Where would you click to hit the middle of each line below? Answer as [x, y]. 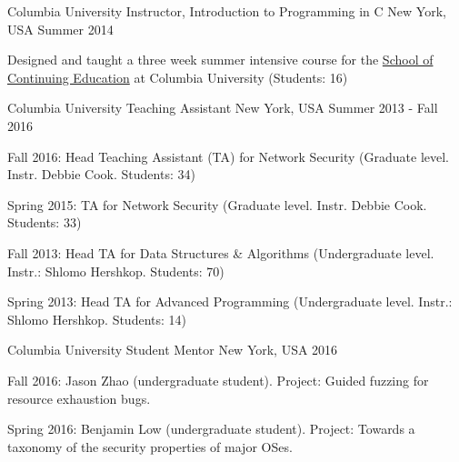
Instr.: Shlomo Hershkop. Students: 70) [116, 271]
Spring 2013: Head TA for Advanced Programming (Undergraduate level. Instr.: [230, 301]
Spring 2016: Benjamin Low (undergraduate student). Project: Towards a [211, 429]
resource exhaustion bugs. [79, 398]
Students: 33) [45, 222]
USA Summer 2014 [60, 29]
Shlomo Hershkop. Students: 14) [97, 319]
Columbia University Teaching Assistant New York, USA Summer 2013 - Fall [223, 108]
